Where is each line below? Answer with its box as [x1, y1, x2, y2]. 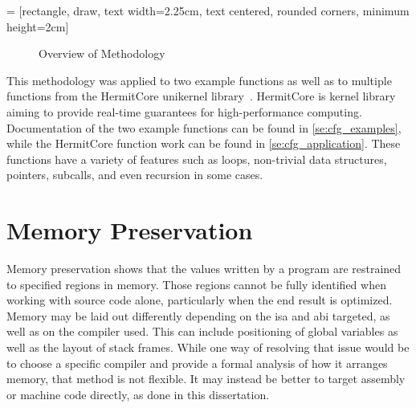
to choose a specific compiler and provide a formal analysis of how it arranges [6, 354, 388, 371]
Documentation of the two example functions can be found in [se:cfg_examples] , [6, 119, 402, 136]
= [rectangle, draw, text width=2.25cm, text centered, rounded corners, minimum [6, 2, 410, 18]
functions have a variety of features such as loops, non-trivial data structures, [6, 150, 387, 167]
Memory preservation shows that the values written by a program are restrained [6, 260, 402, 277]
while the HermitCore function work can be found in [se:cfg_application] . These [6, 135, 401, 152]
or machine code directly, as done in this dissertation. [6, 386, 270, 402]
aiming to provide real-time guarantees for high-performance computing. [6, 103, 362, 120]
